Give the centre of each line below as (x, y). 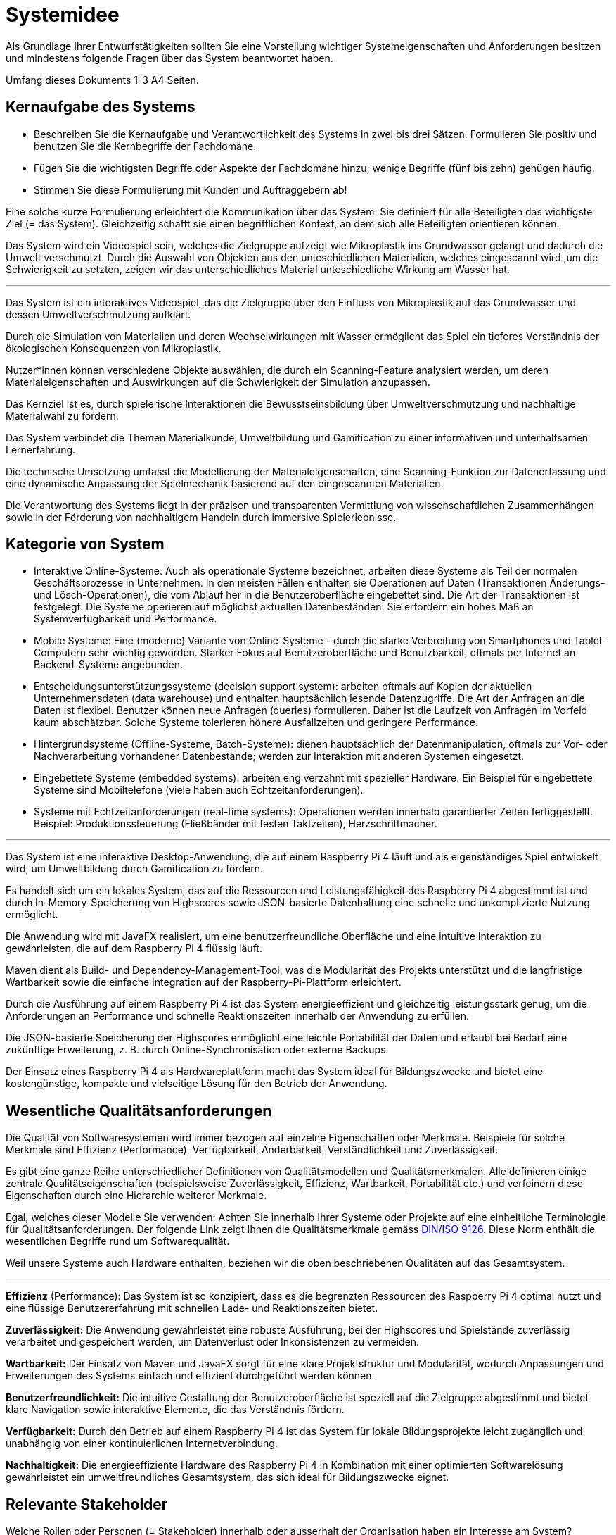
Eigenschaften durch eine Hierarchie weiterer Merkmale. (136, 1196)
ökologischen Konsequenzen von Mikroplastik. (114, 348)
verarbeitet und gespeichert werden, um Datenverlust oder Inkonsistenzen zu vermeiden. (213, 1342)
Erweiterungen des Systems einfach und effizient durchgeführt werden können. (190, 1376)
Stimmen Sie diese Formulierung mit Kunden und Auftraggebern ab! (191, 189)
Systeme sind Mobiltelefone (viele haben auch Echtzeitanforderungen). (199, 790)
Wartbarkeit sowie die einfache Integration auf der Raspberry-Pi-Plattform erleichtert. (204, 982)
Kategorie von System (85, 544)
